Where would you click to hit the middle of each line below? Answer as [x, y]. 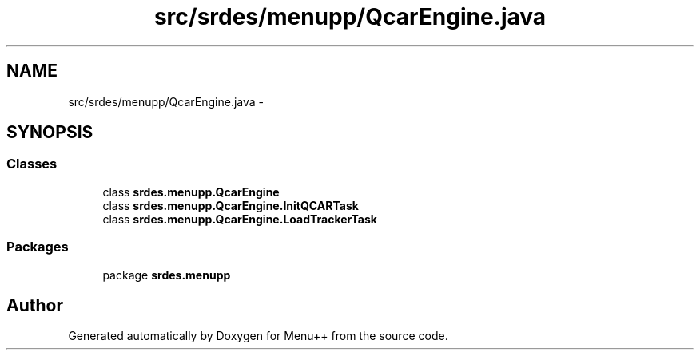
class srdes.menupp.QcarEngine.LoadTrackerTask [240, 219]
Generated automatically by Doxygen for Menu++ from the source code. [258, 336]
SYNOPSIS [50, 133]
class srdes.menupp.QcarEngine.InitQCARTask [231, 205]
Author [35, 305]
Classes [32, 164]
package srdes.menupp [167, 275]
